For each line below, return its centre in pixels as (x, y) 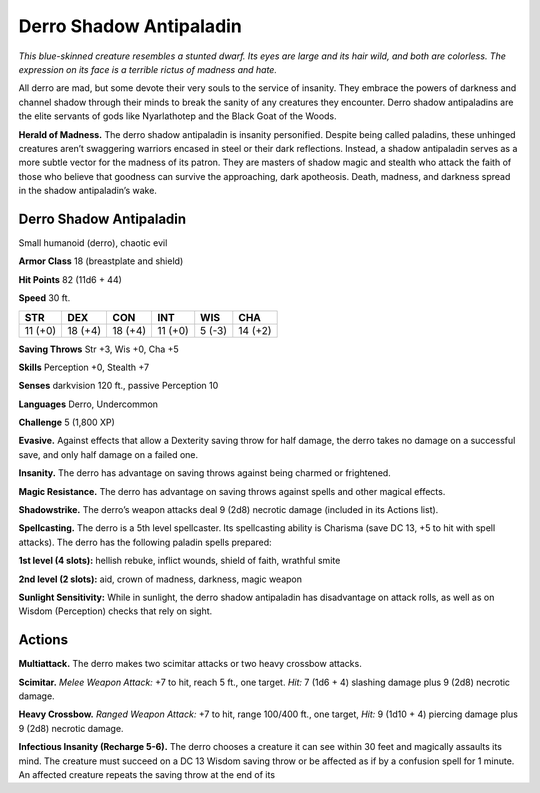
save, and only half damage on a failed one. (108, 454)
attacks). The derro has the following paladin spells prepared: (145, 542)
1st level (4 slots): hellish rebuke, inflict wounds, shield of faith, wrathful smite (179, 561)
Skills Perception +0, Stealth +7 (84, 367)
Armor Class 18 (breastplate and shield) (101, 261)
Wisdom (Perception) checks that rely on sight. (115, 611)
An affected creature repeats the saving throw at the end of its (146, 775)
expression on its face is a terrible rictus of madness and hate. (147, 69)
